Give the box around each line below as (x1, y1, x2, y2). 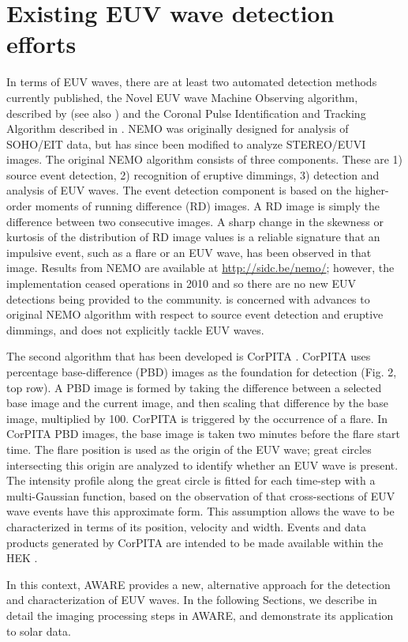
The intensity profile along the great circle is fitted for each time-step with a (6, 472, 376, 489)
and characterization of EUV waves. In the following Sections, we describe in (6, 591, 377, 608)
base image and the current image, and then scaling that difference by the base (6, 395, 389, 411)
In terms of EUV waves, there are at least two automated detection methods (6, 74, 377, 90)
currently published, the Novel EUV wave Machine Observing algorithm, (6, 89, 358, 105)
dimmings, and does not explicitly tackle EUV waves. (6, 321, 264, 338)
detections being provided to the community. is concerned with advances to (6, 290, 370, 307)
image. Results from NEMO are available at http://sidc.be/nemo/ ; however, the (6, 259, 395, 276)
